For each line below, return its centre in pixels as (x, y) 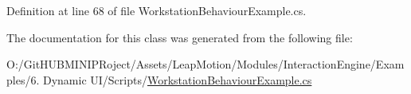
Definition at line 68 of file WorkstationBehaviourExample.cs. (157, 10)
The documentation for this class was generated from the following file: (180, 37)
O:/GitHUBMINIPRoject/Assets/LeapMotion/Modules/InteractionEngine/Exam (205, 64)
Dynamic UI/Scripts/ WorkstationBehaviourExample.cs (177, 79)
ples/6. (23, 79)
